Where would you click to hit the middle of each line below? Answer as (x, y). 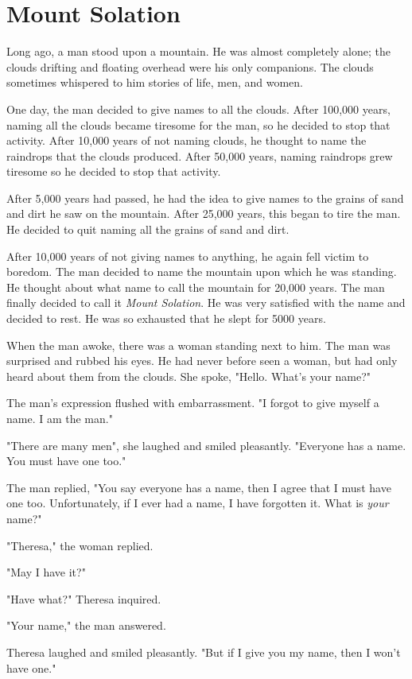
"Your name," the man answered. (86, 625)
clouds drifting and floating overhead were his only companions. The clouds (190, 66)
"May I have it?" (46, 572)
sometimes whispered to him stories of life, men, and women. (155, 82)
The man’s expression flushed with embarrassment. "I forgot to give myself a (193, 403)
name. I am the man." (60, 418)
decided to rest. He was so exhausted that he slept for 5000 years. (166, 318)
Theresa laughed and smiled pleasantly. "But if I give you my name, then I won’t (204, 652)
